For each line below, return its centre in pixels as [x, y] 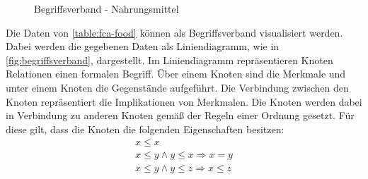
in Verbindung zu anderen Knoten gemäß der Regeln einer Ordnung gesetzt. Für [180, 115]
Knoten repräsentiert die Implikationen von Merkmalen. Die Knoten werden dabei [184, 101]
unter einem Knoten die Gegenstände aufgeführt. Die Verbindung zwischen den [177, 87]
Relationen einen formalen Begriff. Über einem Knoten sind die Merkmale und [176, 74]
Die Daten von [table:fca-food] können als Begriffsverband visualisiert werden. [174, 32]
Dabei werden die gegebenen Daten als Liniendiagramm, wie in [143, 46]
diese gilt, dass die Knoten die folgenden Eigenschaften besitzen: [145, 129]
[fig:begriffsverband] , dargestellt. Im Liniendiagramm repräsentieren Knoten [169, 60]
